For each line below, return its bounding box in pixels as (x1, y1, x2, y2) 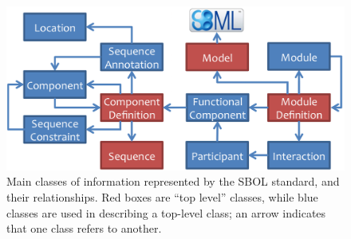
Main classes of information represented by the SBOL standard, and (6, 173, 340, 190)
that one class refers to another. (6, 220, 162, 237)
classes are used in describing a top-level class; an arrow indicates (6, 204, 326, 221)
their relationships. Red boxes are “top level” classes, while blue (6, 188, 318, 205)
